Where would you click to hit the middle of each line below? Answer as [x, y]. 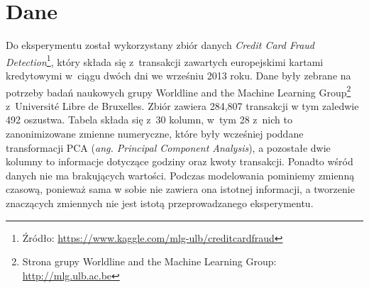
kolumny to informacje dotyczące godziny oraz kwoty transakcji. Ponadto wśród [180, 161]
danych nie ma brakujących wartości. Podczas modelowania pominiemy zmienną [180, 175]
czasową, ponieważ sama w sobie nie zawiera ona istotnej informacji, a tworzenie [180, 189]
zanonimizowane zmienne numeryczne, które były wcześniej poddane [155, 133]
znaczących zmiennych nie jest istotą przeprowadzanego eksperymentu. [160, 203]
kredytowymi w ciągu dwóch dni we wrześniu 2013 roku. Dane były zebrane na [178, 75]
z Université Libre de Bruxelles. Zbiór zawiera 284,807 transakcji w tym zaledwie [182, 105]
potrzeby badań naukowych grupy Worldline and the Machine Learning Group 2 [178, 91]
